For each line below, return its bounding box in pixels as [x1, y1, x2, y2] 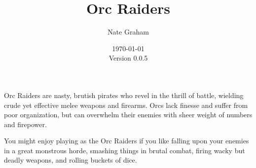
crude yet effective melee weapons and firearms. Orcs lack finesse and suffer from [4, 100, 248, 110]
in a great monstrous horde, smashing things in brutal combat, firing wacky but [4, 145, 245, 155]
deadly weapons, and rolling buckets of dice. [4, 155, 137, 165]
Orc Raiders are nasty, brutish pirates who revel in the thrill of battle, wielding [4, 90, 244, 100]
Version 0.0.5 [109, 53, 148, 63]
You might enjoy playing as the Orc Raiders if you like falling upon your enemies [4, 135, 249, 146]
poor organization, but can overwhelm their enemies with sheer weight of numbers [4, 109, 253, 120]
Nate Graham [108, 27, 149, 37]
